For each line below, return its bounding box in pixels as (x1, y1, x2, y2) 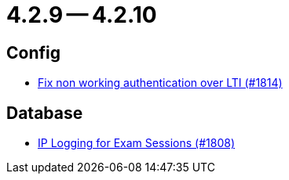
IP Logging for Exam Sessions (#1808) (38, 136, 236, 150)
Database (6, 103, 83, 123)
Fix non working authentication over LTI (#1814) (38, 76, 283, 90)
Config (6, 42, 60, 63)
